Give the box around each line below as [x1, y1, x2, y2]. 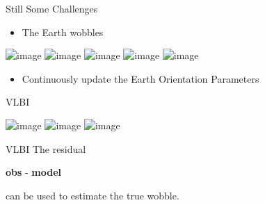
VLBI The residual [6, 141, 86, 156]
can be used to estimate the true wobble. [6, 188, 179, 202]
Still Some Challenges [6, 1, 98, 15]
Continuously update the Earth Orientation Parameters [22, 71, 259, 85]
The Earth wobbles [22, 24, 104, 39]
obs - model [6, 165, 62, 179]
